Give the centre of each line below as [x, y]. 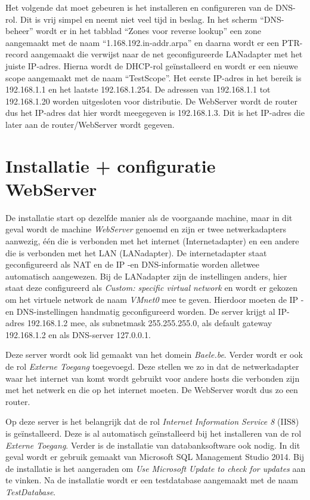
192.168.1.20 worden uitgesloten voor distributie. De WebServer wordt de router [151, 101]
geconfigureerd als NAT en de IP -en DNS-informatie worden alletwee [133, 264]
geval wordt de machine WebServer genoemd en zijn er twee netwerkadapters [146, 229]
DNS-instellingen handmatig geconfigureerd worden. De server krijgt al [146, 311]
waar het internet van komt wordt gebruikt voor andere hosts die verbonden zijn [153, 378]
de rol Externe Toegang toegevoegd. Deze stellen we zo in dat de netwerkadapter [152, 366]
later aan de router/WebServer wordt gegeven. [90, 124]
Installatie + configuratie [111, 165]
